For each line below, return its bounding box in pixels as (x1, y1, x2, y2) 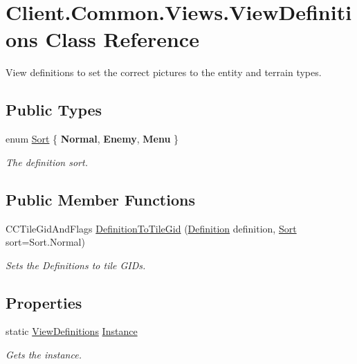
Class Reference (45, 25, 199, 53)
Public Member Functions (6, 188, 195, 210)
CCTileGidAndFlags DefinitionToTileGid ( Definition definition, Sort (6, 221, 297, 235)
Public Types (6, 99, 102, 120)
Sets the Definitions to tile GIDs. (6, 257, 146, 272)
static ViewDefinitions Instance (6, 324, 138, 338)
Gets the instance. (6, 347, 82, 362)
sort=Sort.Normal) (6, 235, 85, 249)
